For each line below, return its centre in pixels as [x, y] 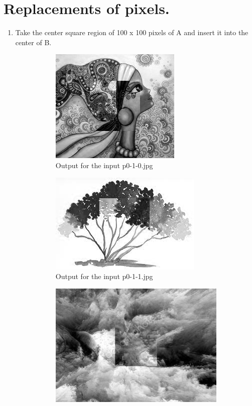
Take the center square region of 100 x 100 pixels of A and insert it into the [132, 32]
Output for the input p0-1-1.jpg [104, 276]
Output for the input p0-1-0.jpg [104, 165]
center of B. [33, 42]
